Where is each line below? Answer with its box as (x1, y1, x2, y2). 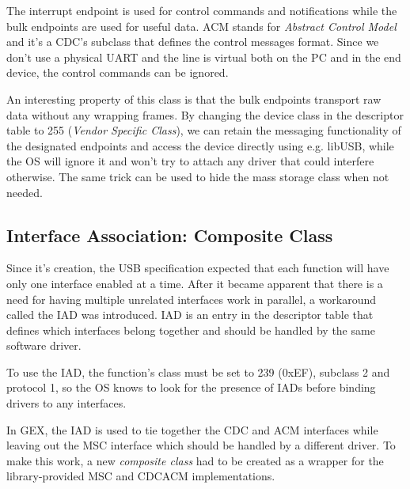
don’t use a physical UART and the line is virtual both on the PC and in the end (6, 48, 401, 65)
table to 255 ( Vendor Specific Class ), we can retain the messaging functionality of (6, 122, 401, 138)
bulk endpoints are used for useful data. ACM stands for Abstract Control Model (6, 17, 397, 34)
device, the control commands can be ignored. (6, 64, 229, 81)
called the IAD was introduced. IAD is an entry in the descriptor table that (6, 306, 374, 323)
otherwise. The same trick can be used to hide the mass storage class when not (6, 168, 389, 184)
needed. (6, 184, 43, 200)
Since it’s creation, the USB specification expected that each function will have (6, 260, 389, 276)
